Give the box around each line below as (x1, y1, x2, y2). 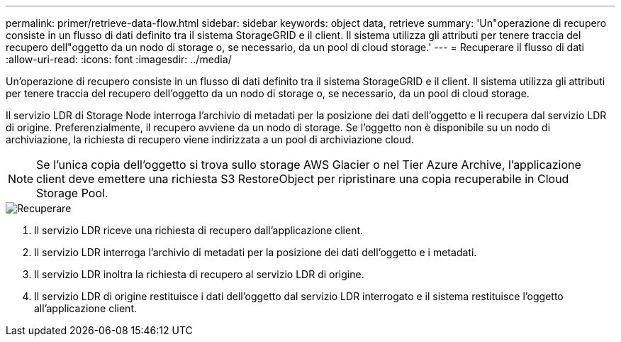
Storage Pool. (36, 186, 108, 200)
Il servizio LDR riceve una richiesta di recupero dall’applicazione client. (34, 224, 364, 236)
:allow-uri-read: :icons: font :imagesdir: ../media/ (6, 53, 232, 65)
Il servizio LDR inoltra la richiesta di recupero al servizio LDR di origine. (34, 268, 364, 280)
